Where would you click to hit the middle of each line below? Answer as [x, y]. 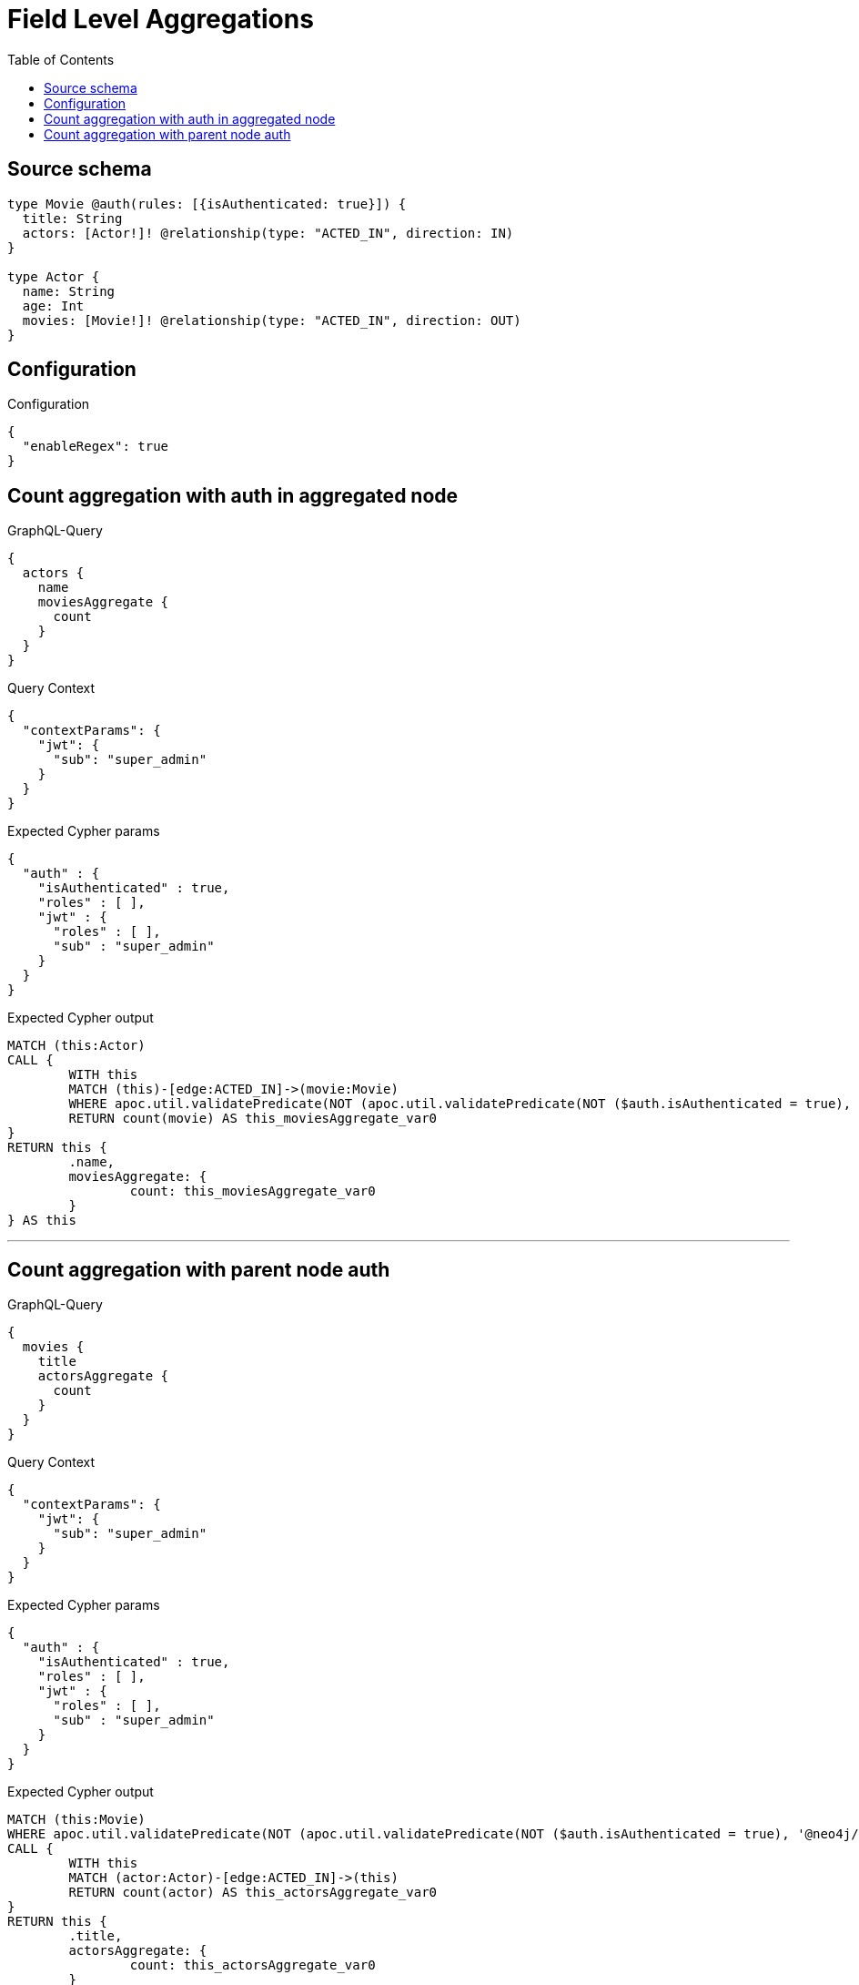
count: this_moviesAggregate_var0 [253, 1191]
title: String [72, 218]
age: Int [53, 305]
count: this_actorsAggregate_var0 [253, 1965]
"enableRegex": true [96, 447]
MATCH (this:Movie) [76, 1820]
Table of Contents [61, 59]
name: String [69, 291]
